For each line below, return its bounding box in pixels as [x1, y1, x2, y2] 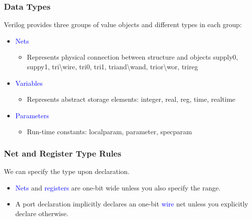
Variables [15, 78, 43, 88]
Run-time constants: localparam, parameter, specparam [27, 126, 192, 137]
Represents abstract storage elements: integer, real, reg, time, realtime [27, 94, 235, 104]
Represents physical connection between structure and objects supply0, [27, 52, 238, 62]
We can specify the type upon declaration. [4, 166, 130, 176]
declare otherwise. [15, 208, 68, 218]
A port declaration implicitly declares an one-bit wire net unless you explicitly [15, 199, 248, 209]
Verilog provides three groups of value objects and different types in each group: [4, 19, 242, 30]
